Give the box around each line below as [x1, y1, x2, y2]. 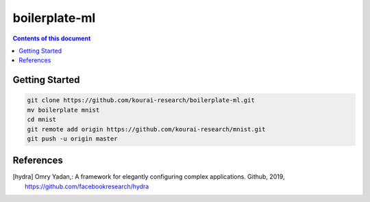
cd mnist [27, 116, 57, 123]
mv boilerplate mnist [27, 106, 100, 114]
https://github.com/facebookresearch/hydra [25, 182, 149, 190]
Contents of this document [12, 34, 91, 42]
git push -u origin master [27, 134, 118, 142]
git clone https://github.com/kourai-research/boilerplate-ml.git [27, 97, 255, 104]
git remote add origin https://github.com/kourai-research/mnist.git [27, 125, 266, 133]
